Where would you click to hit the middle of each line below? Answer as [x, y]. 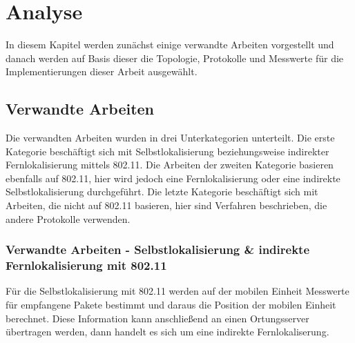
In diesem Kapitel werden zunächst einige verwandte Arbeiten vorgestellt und [170, 45]
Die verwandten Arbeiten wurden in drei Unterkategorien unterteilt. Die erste [170, 138]
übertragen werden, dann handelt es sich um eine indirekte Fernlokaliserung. [167, 332]
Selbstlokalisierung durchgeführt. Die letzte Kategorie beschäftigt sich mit [162, 192]
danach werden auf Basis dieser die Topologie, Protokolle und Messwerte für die [175, 58]
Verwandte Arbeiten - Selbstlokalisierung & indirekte [158, 249]
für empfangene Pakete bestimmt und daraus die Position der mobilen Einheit [171, 304]
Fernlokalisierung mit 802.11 [86, 265]
